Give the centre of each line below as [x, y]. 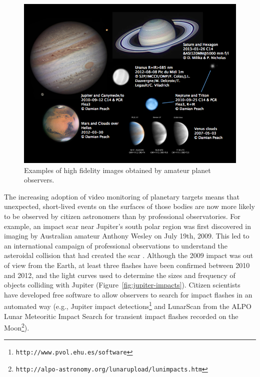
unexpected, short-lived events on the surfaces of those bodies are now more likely [129, 206]
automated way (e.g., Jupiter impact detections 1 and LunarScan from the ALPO [128, 305]
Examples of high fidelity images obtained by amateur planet [117, 170]
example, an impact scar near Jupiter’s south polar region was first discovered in [128, 226]
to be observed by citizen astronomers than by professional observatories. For [122, 216]
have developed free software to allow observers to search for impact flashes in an [128, 294]
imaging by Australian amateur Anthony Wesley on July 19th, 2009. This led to [127, 236]
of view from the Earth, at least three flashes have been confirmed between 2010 [127, 265]
